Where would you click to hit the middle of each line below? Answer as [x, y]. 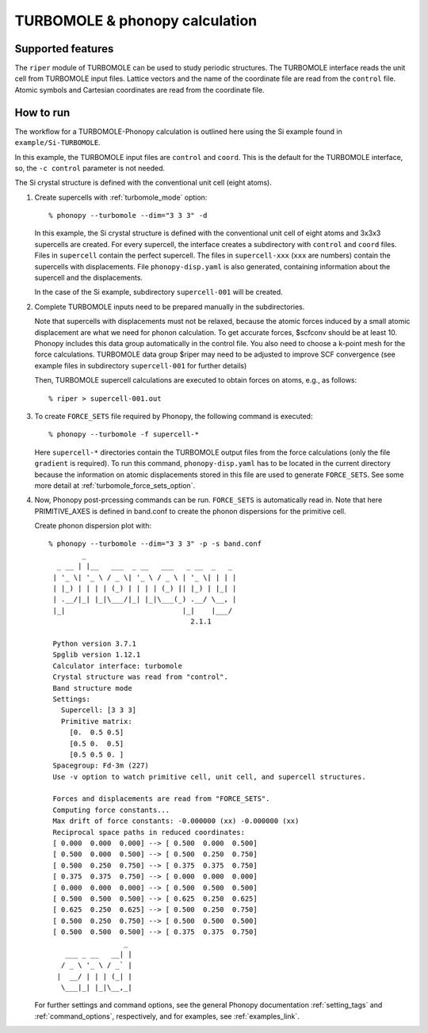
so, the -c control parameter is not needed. [90, 168]
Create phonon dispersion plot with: [93, 526]
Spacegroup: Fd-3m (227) [101, 766]
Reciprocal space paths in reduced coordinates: [149, 832]
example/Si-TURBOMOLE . [57, 143]
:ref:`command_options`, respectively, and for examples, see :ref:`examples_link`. [167, 1016]
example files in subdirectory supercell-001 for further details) [141, 365]
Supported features [64, 49]
